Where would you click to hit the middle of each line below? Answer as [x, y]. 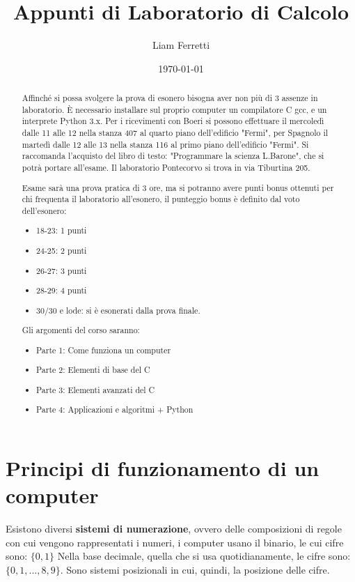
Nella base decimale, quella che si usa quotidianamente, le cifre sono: [204, 556]
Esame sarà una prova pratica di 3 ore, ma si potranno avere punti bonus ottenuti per [178, 187]
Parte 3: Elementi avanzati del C [96, 389]
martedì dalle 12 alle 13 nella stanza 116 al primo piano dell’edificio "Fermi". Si [165, 144]
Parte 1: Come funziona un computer [104, 350]
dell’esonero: [44, 210]
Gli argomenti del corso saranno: [81, 330]
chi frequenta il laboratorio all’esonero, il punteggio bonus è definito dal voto [161, 199]
